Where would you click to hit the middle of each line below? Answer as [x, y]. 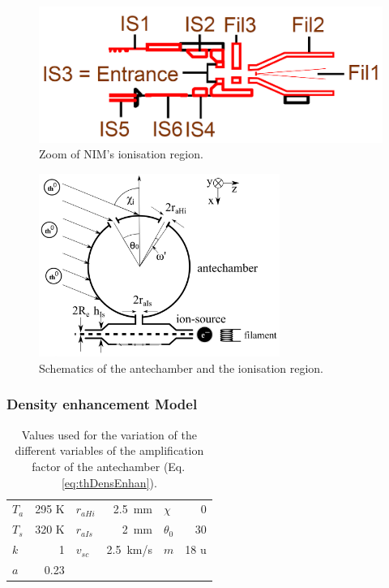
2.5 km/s [130, 549]
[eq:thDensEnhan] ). [109, 482]
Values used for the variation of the [109, 434]
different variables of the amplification [109, 450]
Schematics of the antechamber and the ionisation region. [182, 367]
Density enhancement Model [102, 404]
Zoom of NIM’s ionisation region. [121, 154]
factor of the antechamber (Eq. [109, 466]
